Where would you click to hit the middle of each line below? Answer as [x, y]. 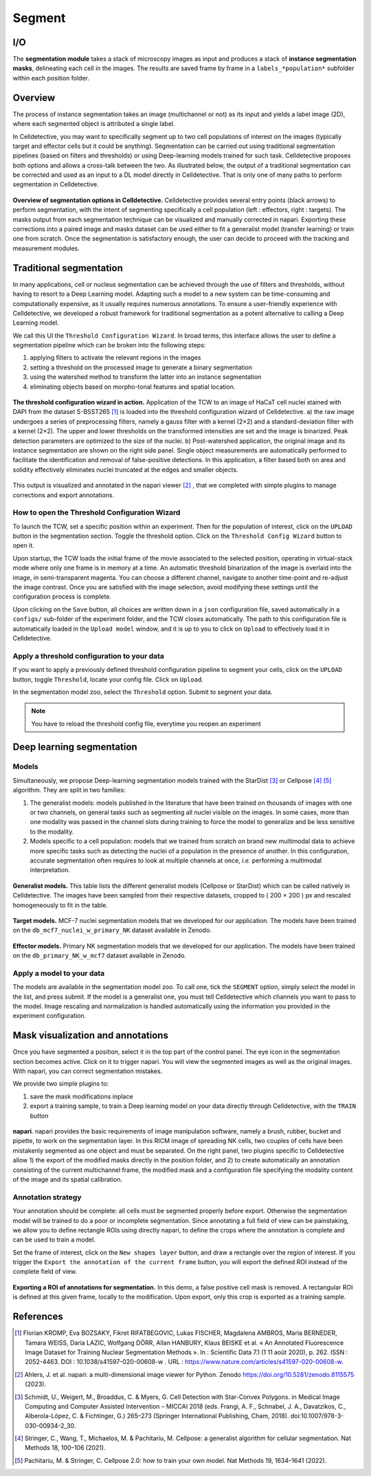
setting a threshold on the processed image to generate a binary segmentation [141, 367]
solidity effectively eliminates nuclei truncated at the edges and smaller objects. [125, 469]
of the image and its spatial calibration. [68, 1179]
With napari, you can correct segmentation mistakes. [88, 1071]
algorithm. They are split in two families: [69, 790]
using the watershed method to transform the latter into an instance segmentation [146, 377]
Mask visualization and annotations [90, 1035]
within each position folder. [51, 78]
